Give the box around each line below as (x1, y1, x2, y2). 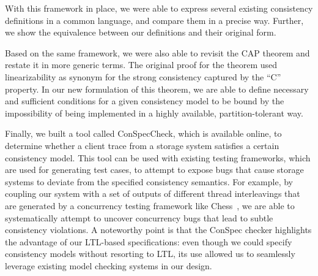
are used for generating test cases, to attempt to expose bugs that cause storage (5, 163, 304, 176)
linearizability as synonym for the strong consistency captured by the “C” (5, 70, 281, 83)
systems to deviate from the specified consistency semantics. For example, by (5, 175, 293, 188)
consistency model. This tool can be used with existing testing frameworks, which (5, 151, 311, 164)
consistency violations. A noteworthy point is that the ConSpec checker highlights (5, 223, 312, 236)
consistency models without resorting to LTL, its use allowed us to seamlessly (5, 247, 295, 260)
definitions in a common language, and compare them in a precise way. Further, (5, 13, 304, 26)
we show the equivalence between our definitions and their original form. (5, 26, 276, 39)
